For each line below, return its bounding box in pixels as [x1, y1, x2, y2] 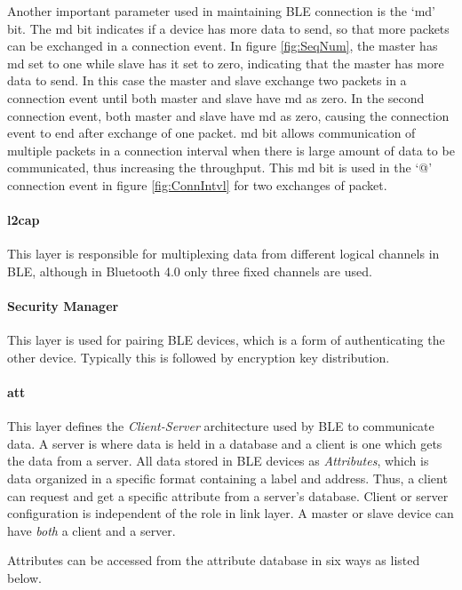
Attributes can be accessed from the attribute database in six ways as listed [7, 551, 420, 570]
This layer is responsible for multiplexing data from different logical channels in [7, 244, 440, 263]
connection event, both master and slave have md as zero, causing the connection [7, 106, 450, 124]
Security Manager [7, 297, 119, 315]
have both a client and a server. [7, 521, 176, 539]
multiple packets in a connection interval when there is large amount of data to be [7, 140, 455, 159]
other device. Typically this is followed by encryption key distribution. [7, 347, 390, 366]
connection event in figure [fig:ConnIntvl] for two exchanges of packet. [7, 175, 387, 194]
